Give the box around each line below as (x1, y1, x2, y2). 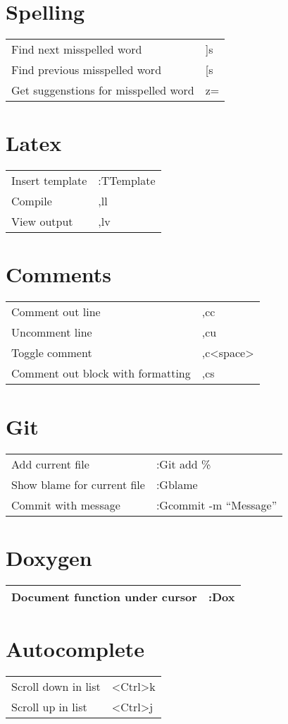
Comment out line (11, 303, 101, 320)
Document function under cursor (11, 588, 197, 605)
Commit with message (11, 496, 120, 513)
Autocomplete (6, 634, 144, 663)
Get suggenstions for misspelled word (11, 82, 194, 99)
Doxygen (6, 543, 92, 572)
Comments (6, 260, 111, 289)
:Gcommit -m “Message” (156, 496, 277, 513)
